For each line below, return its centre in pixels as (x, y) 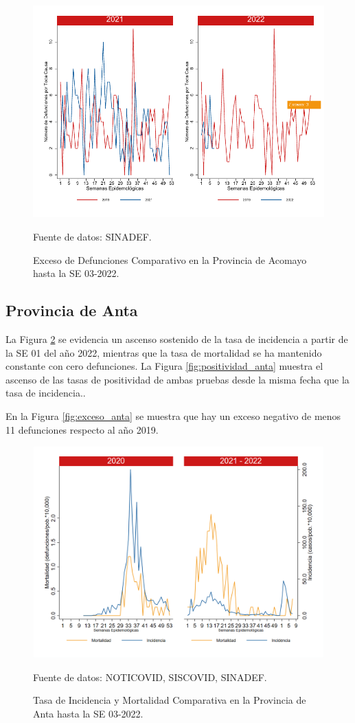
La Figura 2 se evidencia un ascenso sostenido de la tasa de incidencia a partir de (177, 338)
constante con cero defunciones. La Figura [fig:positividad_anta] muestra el (164, 366)
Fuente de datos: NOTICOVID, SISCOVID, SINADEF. (150, 677)
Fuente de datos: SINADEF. (92, 236)
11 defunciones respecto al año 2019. (82, 429)
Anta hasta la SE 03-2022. (88, 713)
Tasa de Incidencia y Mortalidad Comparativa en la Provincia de (170, 700)
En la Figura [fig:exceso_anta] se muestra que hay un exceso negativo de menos (173, 415)
